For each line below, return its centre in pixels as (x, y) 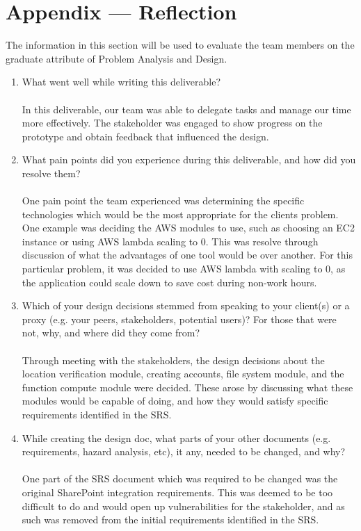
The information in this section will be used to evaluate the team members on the (180, 45)
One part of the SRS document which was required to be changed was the (180, 479)
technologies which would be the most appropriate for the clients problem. (180, 214)
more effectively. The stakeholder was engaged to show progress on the (172, 123)
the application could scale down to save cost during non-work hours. (169, 282)
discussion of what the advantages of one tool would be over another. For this (187, 255)
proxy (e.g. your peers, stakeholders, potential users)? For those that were (179, 319)
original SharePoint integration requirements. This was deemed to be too (177, 492)
